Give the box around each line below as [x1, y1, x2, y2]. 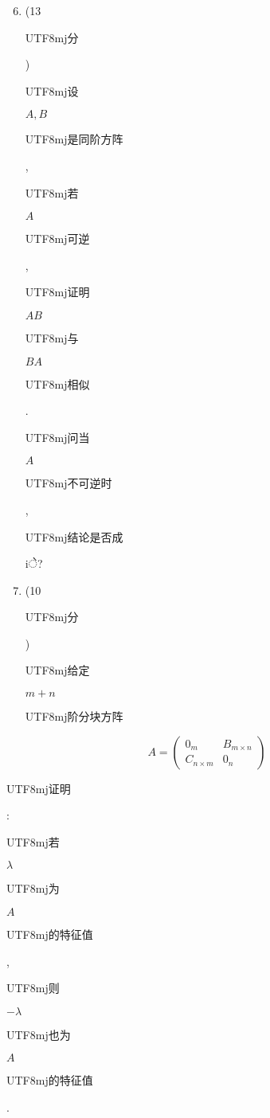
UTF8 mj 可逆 [25, 230, 90, 247]
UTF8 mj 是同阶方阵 [25, 131, 123, 147]
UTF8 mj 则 [6, 979, 60, 996]
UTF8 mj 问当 [25, 428, 90, 445]
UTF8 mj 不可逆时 [25, 475, 112, 491]
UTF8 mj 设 [25, 82, 79, 99]
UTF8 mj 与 [25, 329, 79, 346]
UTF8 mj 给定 [25, 662, 90, 678]
